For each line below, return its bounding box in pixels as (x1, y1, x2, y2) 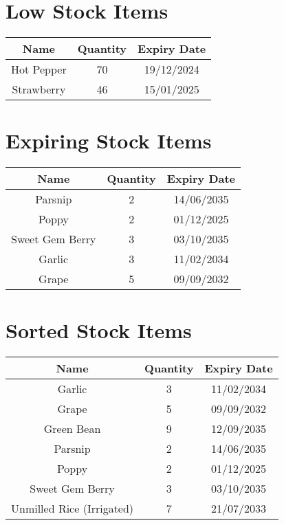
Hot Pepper (11, 61, 67, 78)
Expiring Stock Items (6, 126, 212, 155)
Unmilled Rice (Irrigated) (11, 500, 134, 517)
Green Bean (43, 421, 101, 437)
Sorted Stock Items (6, 316, 192, 344)
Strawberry (12, 81, 66, 98)
